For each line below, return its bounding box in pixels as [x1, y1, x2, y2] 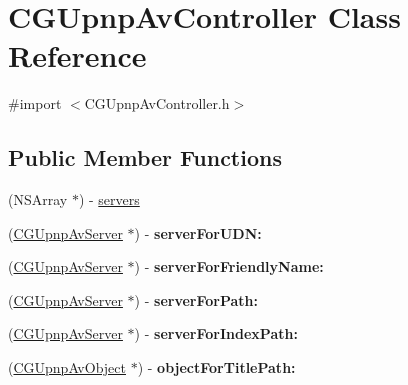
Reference [8, 35, 147, 76]
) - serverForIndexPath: [134, 323, 298, 344]
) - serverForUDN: [134, 222, 262, 243]
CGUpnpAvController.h [84, 93, 230, 114]
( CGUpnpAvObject [8, 357, 126, 378]
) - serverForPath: [134, 289, 259, 310]
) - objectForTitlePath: [137, 357, 296, 378]
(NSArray [8, 189, 68, 210]
